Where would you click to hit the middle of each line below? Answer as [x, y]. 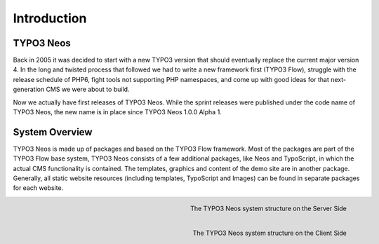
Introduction [50, 18]
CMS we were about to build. [88, 89]
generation [29, 89]
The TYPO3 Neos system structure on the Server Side [268, 208]
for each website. [38, 188]
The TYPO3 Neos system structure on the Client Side [270, 233]
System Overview [53, 132]
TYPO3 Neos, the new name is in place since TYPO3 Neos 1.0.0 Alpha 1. [118, 112]
